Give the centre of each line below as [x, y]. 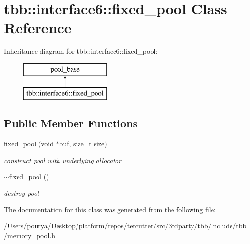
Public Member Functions [71, 123]
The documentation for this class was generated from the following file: [110, 209]
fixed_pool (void [29, 144]
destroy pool [21, 193]
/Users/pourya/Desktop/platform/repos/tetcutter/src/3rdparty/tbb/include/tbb [125, 226]
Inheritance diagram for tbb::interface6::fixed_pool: [81, 51]
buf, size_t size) [83, 144]
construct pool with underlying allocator [63, 160]
